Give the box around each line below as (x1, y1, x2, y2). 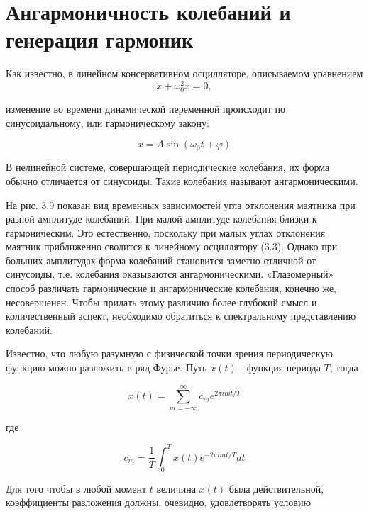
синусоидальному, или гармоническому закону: (6, 115, 209, 130)
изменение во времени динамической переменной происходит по (6, 101, 286, 116)
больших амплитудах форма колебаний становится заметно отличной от (6, 252, 316, 267)
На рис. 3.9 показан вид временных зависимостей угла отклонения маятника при (6, 197, 356, 212)
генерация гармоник (6, 25, 194, 54)
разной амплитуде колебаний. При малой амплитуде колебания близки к (6, 211, 317, 226)
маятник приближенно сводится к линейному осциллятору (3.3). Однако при (6, 239, 338, 254)
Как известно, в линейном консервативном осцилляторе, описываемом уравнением (6, 66, 363, 81)
